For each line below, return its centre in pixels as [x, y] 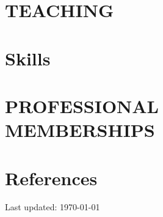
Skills [28, 58]
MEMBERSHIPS [80, 130]
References [51, 178]
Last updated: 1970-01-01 [53, 207]
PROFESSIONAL [82, 105]
